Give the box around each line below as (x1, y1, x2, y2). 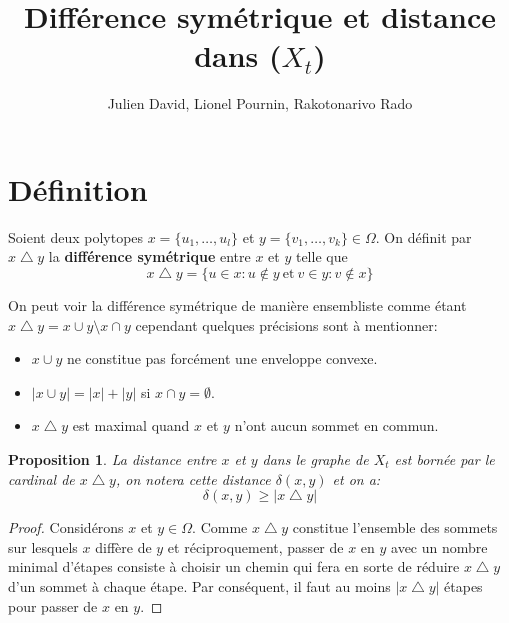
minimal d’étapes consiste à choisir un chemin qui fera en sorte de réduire (8, 556, 460, 577)
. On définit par (375, 226, 472, 247)
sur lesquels (8, 536, 78, 557)
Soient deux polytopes (8, 226, 144, 247)
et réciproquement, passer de (167, 536, 344, 557)
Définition (8, 168, 148, 209)
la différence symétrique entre (48, 246, 251, 267)
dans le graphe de (262, 449, 369, 469)
